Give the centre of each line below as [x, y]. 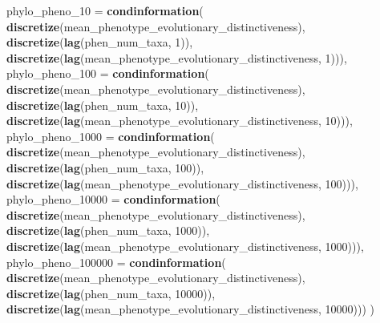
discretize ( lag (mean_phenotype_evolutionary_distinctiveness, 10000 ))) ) [191, 309]
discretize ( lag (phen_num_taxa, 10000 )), [111, 293]
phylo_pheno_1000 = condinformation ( [111, 136]
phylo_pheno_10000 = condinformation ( [113, 199]
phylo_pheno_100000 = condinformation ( [116, 262]
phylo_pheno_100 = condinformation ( [108, 73]
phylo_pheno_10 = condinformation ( [105, 10]
